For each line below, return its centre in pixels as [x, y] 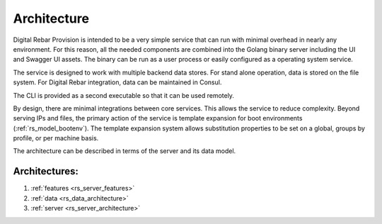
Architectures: [46, 171]
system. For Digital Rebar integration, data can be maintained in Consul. [117, 82]
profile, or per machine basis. [56, 138]
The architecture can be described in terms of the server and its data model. [125, 151]
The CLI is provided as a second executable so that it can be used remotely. [124, 95]
